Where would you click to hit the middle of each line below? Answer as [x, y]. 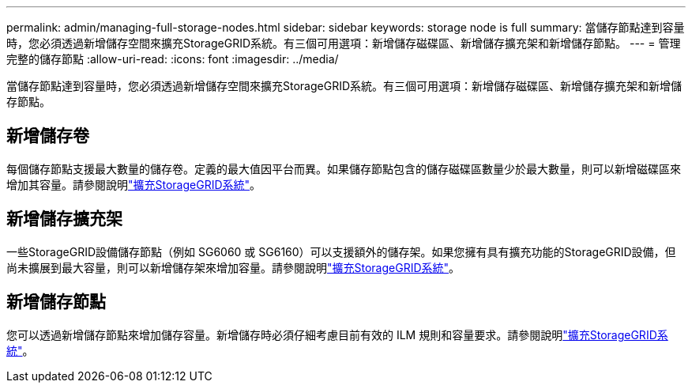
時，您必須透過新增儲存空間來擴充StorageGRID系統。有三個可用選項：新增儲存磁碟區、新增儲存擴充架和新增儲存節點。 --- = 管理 [344, 43]
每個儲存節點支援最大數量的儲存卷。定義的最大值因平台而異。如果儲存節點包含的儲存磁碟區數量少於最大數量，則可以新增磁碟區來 [344, 168]
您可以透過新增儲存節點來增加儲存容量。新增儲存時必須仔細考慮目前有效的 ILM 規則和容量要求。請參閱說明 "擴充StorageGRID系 [337, 334]
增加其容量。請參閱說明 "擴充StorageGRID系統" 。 [134, 184]
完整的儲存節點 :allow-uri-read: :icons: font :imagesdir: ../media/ [173, 59]
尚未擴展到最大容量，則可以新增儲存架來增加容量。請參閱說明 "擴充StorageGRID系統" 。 [233, 267]
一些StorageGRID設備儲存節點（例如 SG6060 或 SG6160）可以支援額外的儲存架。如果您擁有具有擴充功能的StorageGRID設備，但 [341, 251]
